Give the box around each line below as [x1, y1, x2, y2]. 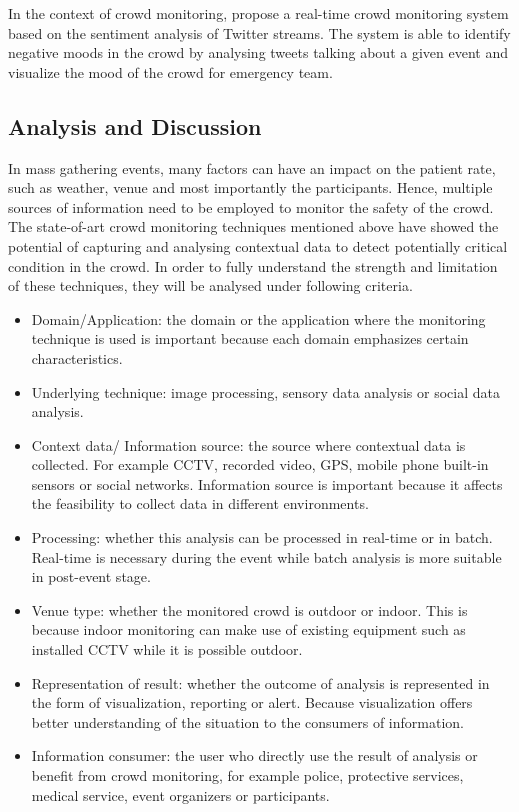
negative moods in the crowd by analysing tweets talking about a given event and [8, 42, 508, 63]
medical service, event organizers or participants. [31, 784, 330, 805]
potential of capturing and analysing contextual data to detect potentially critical [8, 235, 508, 256]
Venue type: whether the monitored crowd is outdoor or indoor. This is [31, 599, 468, 620]
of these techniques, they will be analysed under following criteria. [8, 275, 413, 296]
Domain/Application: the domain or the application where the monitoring [31, 308, 486, 329]
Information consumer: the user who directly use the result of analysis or [31, 745, 478, 766]
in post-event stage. [31, 566, 151, 587]
